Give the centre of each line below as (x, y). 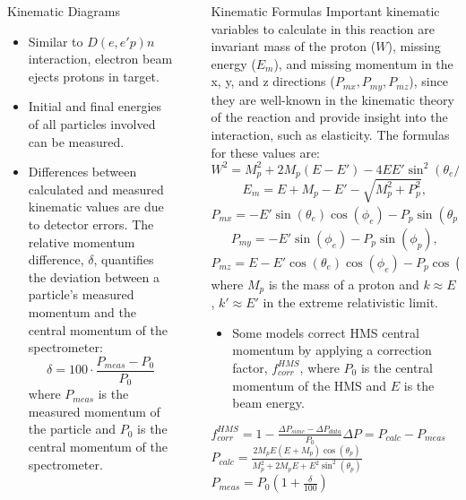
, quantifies (124, 259)
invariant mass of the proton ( (293, 46)
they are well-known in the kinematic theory (332, 99)
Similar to (56, 41)
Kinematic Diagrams (64, 11)
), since (428, 81)
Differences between (82, 172)
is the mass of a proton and (344, 284)
